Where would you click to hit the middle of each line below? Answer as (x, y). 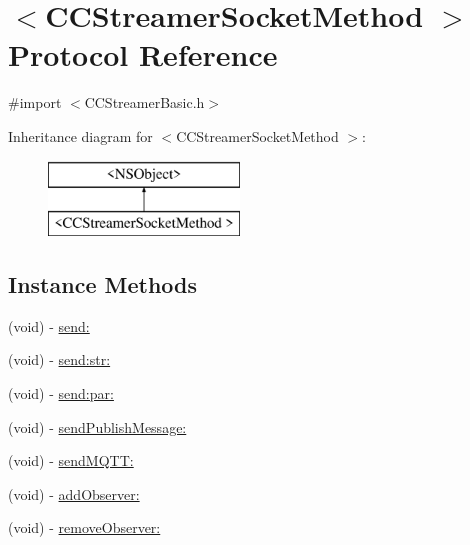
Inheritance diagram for (80, 135)
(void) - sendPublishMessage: (97, 426)
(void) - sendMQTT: (71, 460)
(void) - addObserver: (74, 493)
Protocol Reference (143, 54)
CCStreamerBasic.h (144, 102)
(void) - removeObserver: (84, 527)
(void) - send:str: (59, 359)
